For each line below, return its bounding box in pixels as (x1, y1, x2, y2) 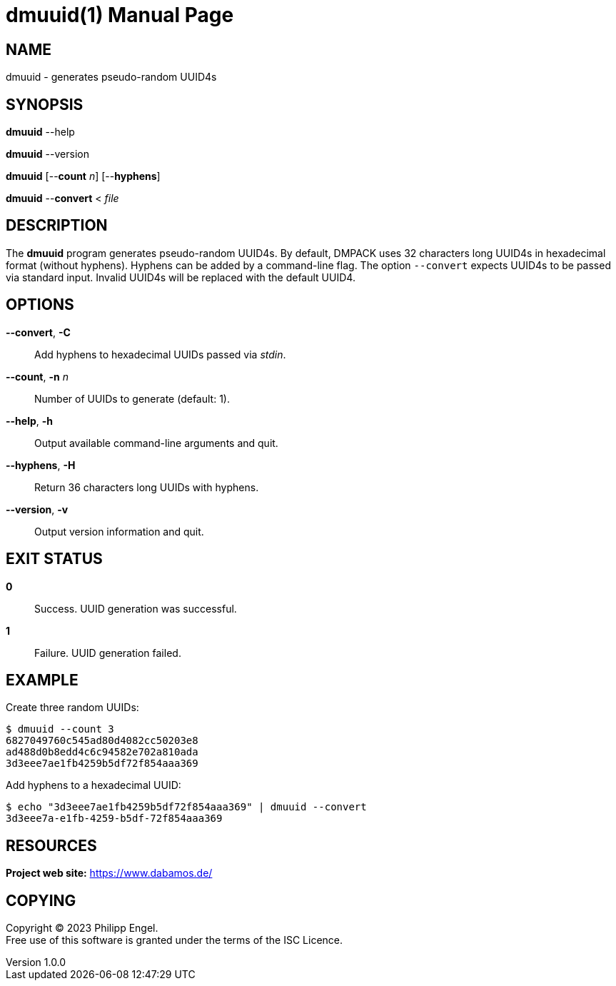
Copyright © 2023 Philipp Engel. (6, 922, 158, 935)
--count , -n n (6, 370, 69, 383)
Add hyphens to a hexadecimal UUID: (6, 779, 181, 792)
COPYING (6, 891, 76, 910)
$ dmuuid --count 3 (6, 723, 114, 735)
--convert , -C (6, 326, 71, 338)
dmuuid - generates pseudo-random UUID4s (6, 71, 217, 84)
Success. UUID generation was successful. (34, 602, 237, 615)
